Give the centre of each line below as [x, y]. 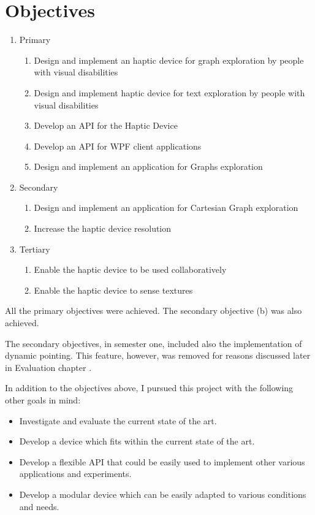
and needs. [39, 506]
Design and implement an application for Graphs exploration [148, 166]
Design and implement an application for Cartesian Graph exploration [166, 208]
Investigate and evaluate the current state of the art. [118, 420]
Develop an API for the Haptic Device [106, 125]
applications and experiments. [75, 474]
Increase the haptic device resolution [103, 228]
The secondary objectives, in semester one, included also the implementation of [154, 343]
